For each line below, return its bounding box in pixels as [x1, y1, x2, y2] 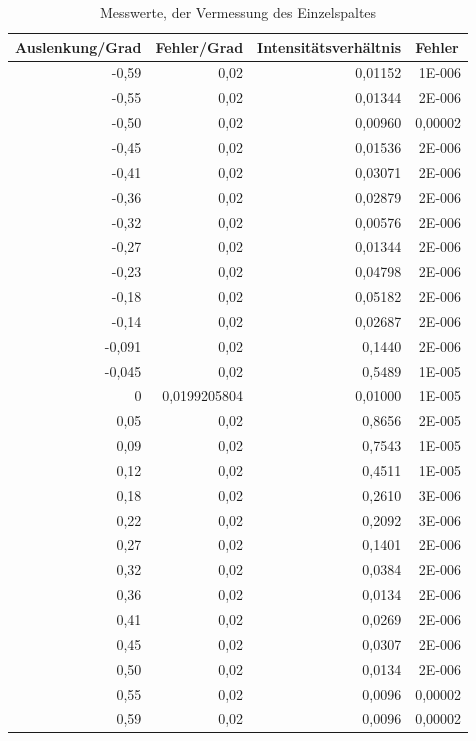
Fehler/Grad [155, 36, 244, 57]
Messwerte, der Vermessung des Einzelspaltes [99, 2, 377, 22]
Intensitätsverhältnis [257, 36, 402, 57]
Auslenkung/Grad [15, 36, 142, 57]
